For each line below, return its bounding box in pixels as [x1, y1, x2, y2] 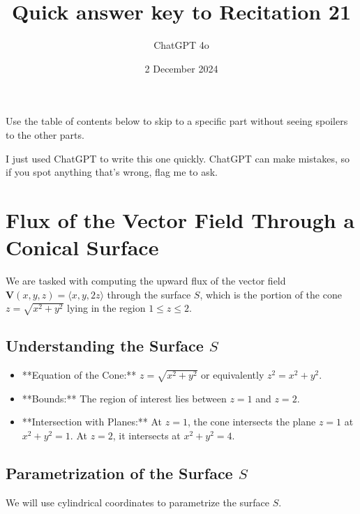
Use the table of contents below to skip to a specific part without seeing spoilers [6, 114, 348, 128]
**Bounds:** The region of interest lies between [22, 391, 227, 405]
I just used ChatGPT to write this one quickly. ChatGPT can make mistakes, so [6, 151, 350, 165]
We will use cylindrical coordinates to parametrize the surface [6, 494, 270, 509]
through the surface [107, 287, 191, 301]
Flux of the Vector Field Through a [6, 205, 355, 234]
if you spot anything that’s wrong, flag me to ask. [6, 165, 218, 179]
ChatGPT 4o [153, 38, 209, 52]
